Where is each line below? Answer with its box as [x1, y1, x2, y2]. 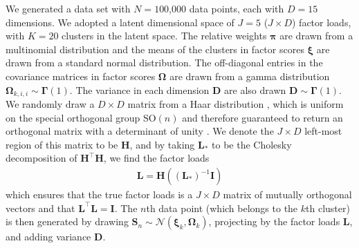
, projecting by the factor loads [208, 214, 340, 229]
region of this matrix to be [6, 137, 118, 151]
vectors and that [6, 200, 75, 215]
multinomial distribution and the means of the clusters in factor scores [6, 41, 304, 56]
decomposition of [6, 151, 77, 165]
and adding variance [6, 229, 91, 244]
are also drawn [224, 82, 286, 97]
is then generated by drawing [6, 214, 129, 229]
